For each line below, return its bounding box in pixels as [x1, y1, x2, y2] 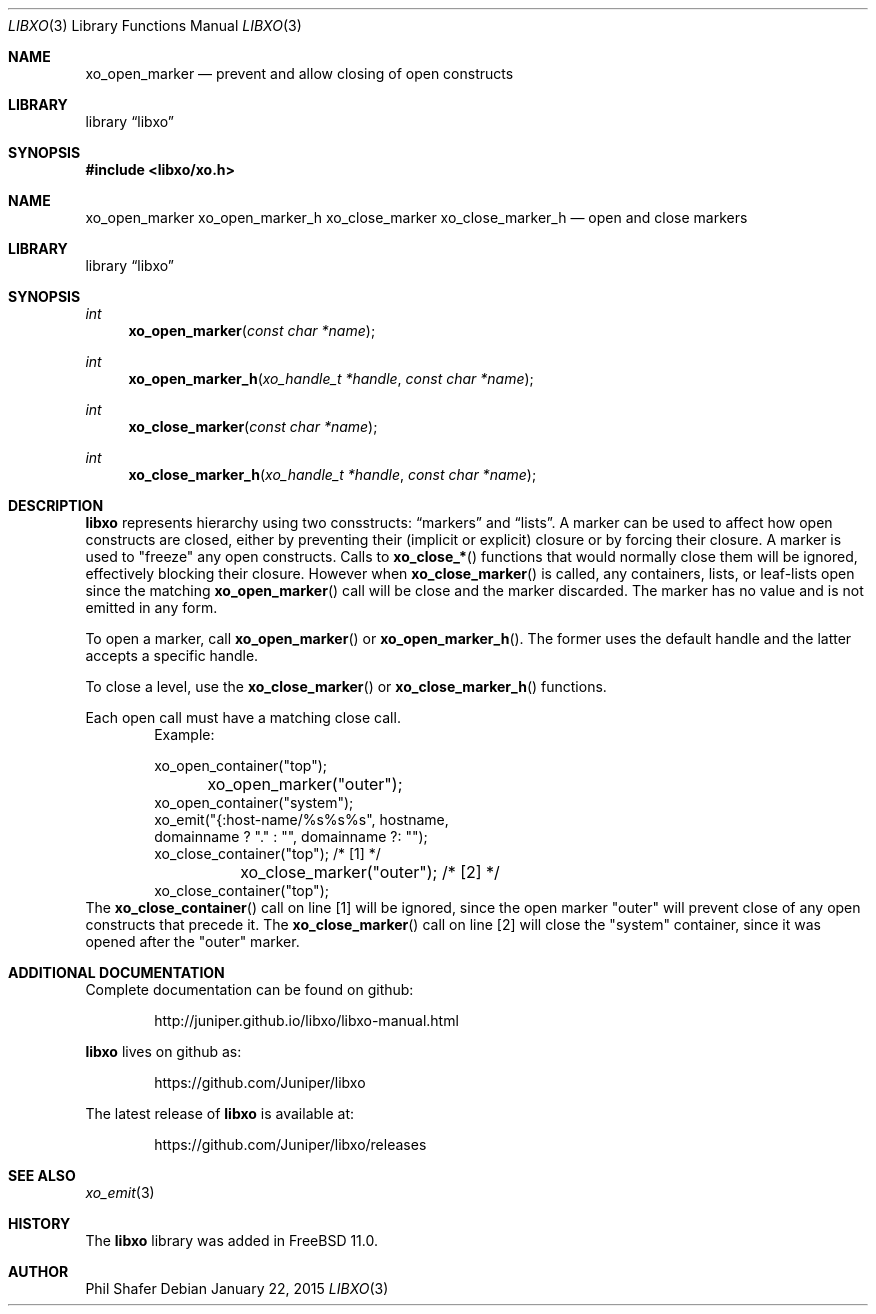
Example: [154, 726, 215, 743]
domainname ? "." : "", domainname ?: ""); [154, 828, 428, 845]
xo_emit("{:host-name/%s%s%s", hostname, [154, 811, 449, 828]
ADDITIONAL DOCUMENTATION [8, 964, 225, 981]
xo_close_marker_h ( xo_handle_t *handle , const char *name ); [128, 466, 537, 483]
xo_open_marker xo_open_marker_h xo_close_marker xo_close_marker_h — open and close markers [85, 209, 748, 226]
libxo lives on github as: [85, 1043, 242, 1060]
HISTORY [8, 1215, 71, 1232]
